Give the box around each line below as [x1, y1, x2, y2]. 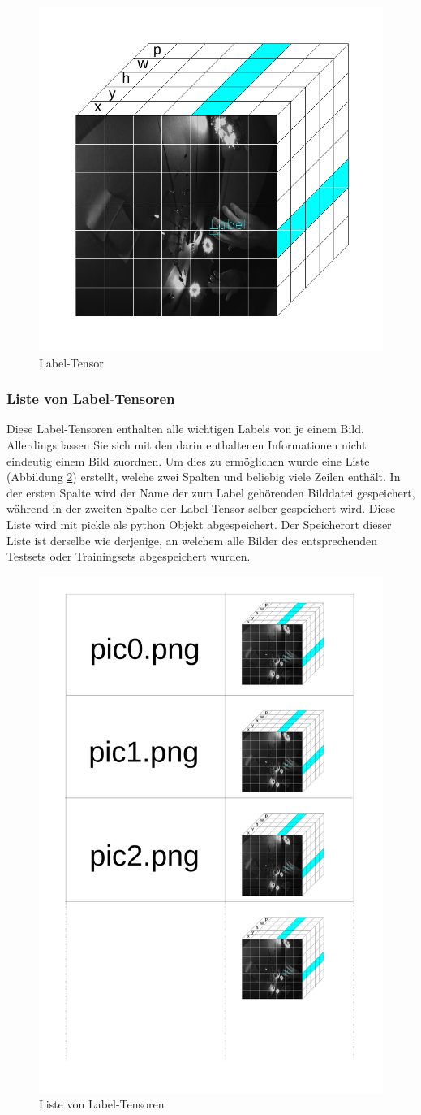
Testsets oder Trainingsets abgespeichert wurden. [6, 548, 251, 565]
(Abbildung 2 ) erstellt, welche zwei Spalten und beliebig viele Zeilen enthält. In [6, 468, 401, 485]
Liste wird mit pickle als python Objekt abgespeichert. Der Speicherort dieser [6, 515, 392, 532]
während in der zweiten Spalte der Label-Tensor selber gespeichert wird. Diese [6, 500, 396, 517]
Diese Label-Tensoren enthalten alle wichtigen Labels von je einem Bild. [6, 420, 364, 437]
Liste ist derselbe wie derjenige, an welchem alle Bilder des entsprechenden [6, 531, 378, 549]
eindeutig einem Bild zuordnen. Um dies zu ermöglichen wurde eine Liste [6, 452, 370, 469]
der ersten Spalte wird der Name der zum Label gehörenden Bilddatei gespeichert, [6, 484, 415, 501]
